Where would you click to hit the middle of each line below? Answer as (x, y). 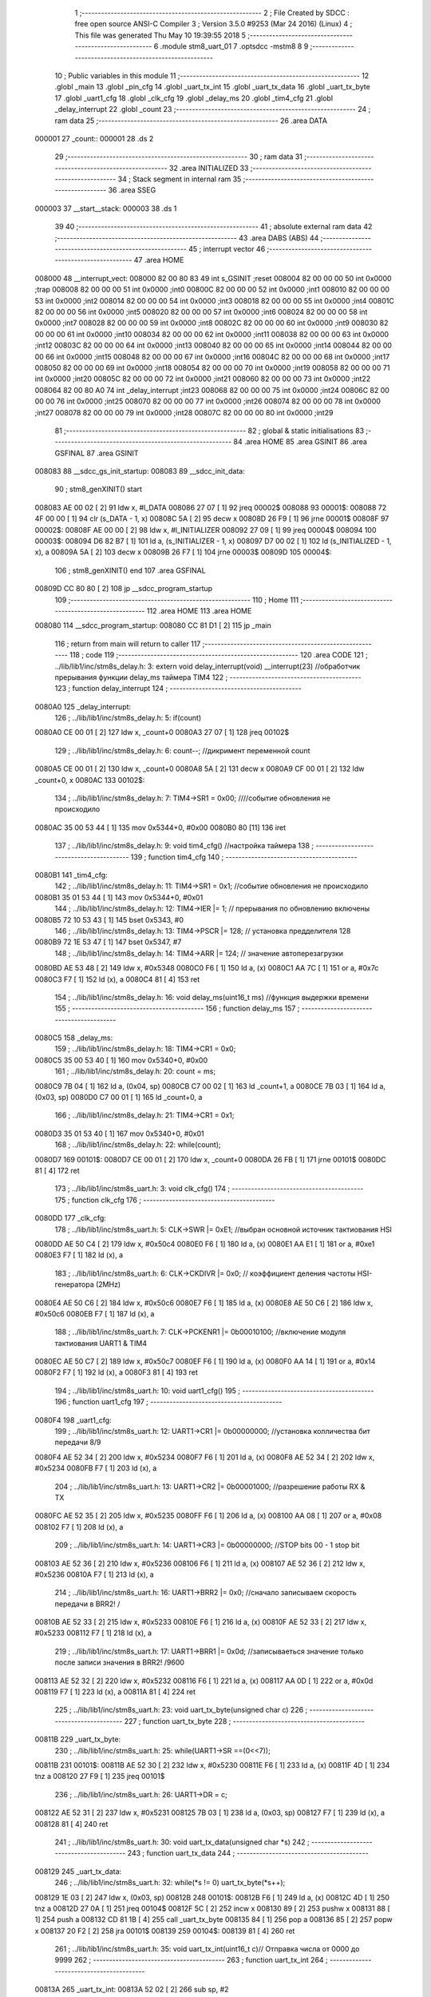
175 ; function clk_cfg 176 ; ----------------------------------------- (165, 1200)
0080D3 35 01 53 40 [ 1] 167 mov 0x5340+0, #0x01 (119, 1133)
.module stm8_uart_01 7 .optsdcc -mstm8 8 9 (234, 46)
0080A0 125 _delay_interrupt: (83, 706)
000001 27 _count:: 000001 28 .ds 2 (94, 138)
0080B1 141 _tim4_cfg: (71, 875)
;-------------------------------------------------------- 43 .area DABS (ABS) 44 (187, 238)
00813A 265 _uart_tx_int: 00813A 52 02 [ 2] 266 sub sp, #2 (132, 1990)
